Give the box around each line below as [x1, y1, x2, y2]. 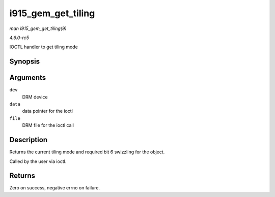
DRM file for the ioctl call [22, 122, 74, 128]
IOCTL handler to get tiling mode [9, 44, 78, 50]
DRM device [22, 94, 48, 100]
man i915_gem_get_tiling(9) [9, 25, 67, 31]
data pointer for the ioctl [22, 108, 73, 114]
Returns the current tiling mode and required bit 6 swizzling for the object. [9, 149, 165, 155]
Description [9, 136, 48, 144]
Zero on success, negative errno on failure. [9, 185, 100, 191]
